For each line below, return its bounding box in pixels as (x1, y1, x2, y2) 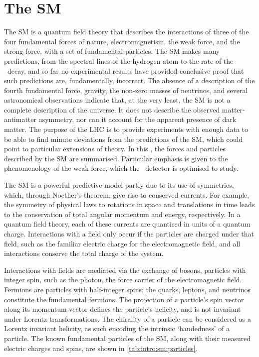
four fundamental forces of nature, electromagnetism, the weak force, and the (4, 36, 240, 46)
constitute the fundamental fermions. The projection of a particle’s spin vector (4, 294, 244, 304)
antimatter (4, 114, 36, 124)
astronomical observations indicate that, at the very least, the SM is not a (4, 95, 231, 105)
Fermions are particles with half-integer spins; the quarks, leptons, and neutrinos (4, 284, 251, 294)
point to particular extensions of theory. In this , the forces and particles (4, 143, 226, 154)
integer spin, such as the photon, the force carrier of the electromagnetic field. (4, 274, 242, 285)
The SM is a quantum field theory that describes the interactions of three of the (4, 26, 249, 37)
